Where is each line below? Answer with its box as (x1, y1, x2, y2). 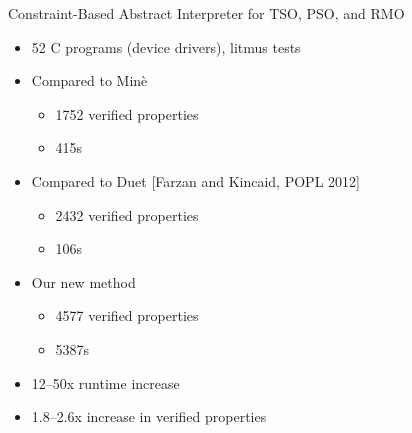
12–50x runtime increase (31, 372, 180, 393)
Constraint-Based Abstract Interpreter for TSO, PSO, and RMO (8, 3, 405, 23)
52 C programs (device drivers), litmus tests (31, 36, 301, 57)
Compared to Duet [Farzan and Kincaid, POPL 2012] (31, 170, 360, 191)
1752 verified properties (55, 103, 199, 124)
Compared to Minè (31, 70, 148, 91)
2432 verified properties (55, 204, 199, 225)
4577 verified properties (55, 305, 199, 326)
